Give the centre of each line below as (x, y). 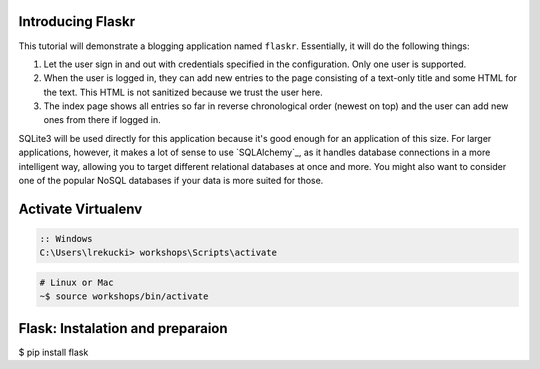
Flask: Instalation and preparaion (123, 328)
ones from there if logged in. (102, 120)
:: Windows (66, 239)
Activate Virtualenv (80, 208)
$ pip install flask (53, 352)
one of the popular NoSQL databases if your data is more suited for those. (171, 181)
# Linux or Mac (76, 282)
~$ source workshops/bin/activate (124, 296)
